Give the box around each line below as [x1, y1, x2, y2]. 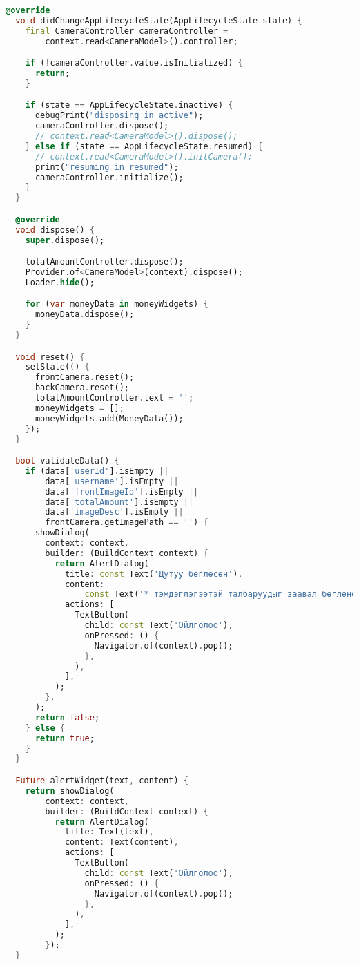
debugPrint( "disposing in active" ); [35, 111, 204, 121]
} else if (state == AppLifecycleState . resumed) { [25, 141, 263, 151]
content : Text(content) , [64, 837, 179, 848]
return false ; [35, 712, 100, 723]
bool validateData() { [15, 456, 119, 466]
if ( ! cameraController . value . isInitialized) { [25, 58, 243, 68]
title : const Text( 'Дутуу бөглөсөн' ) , [64, 569, 243, 579]
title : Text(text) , [64, 827, 154, 837]
